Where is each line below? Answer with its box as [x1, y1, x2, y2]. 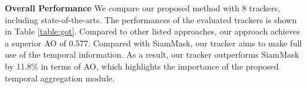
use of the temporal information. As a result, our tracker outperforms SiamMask [5, 48, 299, 61]
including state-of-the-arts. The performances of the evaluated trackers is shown [5, 13, 297, 26]
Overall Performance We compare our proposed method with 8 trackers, [5, 2, 280, 14]
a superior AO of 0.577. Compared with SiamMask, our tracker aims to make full [5, 36, 302, 49]
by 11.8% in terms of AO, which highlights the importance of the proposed [5, 59, 279, 72]
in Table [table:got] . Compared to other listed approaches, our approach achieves [5, 25, 300, 37]
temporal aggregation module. [5, 71, 115, 84]
